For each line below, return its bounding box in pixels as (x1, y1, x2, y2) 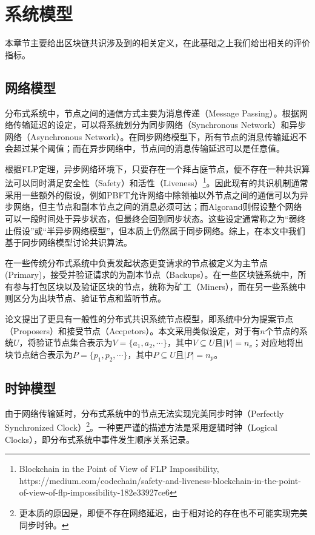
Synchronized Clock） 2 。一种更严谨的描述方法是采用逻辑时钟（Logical (5, 419, 277, 434)
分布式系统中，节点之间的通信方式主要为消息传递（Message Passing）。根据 (5, 106, 299, 119)
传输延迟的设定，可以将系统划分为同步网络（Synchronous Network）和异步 (13, 118, 307, 131)
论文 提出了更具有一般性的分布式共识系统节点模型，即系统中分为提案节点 (5, 312, 293, 325)
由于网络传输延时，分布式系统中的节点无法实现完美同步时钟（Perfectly (5, 406, 284, 419)
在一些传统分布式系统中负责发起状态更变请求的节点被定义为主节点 (5, 256, 268, 269)
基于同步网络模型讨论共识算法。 (5, 236, 132, 249)
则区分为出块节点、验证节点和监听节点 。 (5, 292, 166, 305)
